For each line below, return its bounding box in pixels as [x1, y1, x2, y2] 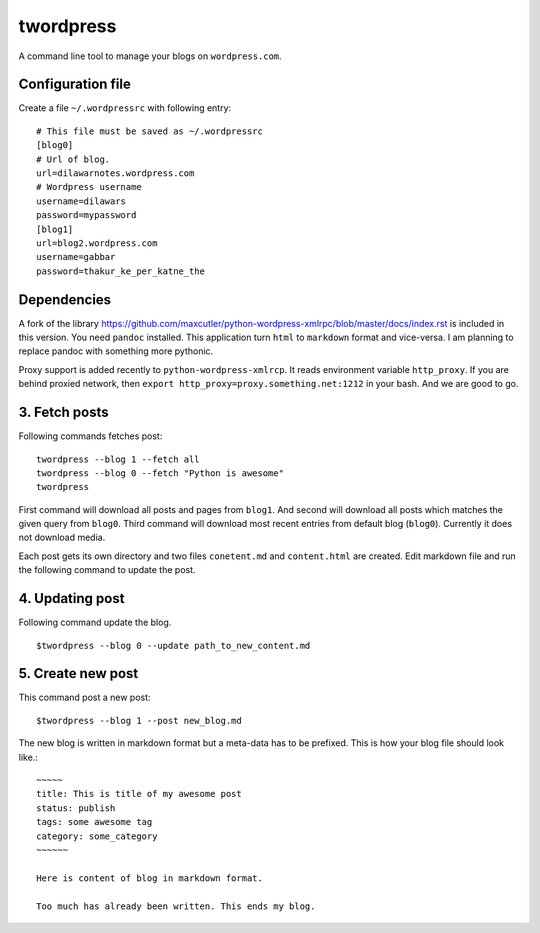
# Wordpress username [36, 181, 142, 193]
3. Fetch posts [18, 404, 109, 421]
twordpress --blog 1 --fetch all [36, 453, 200, 465]
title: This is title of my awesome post [36, 788, 242, 800]
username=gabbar [36, 251, 116, 263]
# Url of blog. [36, 153, 111, 165]
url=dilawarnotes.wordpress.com [36, 168, 195, 179]
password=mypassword [36, 210, 137, 221]
